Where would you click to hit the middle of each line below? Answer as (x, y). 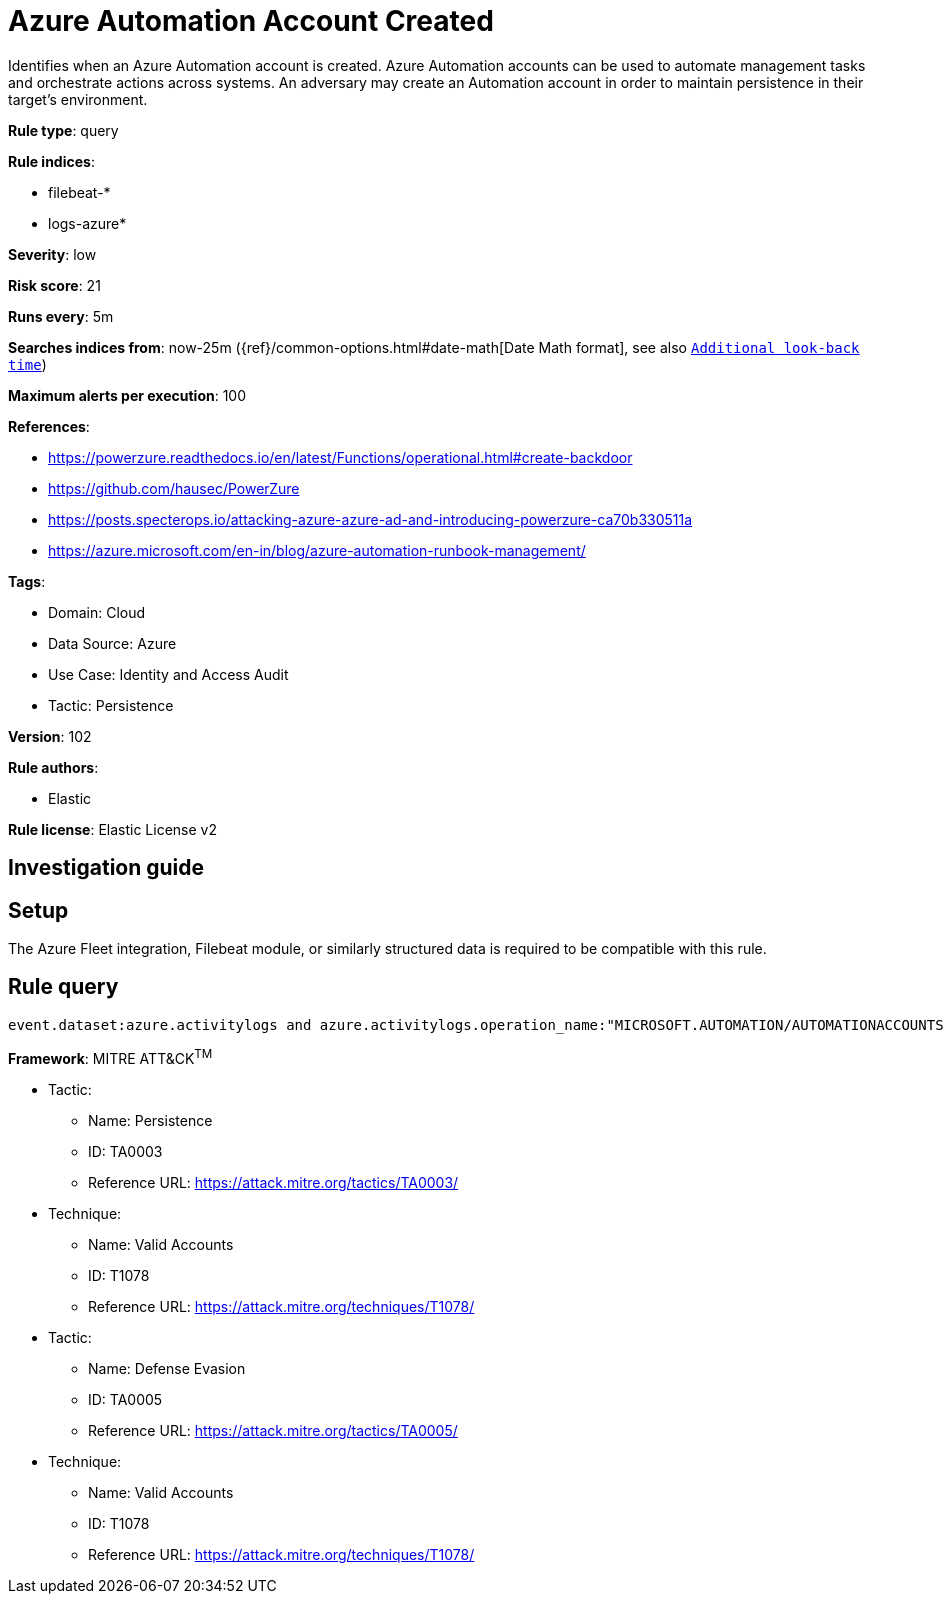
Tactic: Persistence (111, 705)
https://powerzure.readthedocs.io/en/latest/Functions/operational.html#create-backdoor (340, 457)
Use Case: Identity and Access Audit (168, 674)
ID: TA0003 (125, 1151)
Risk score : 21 (54, 285)
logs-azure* (87, 223)
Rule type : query (63, 130)
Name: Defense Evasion (167, 1368)
